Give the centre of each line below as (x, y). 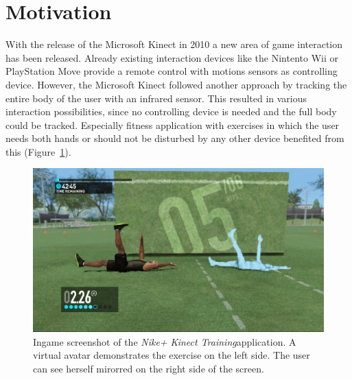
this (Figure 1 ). (38, 151)
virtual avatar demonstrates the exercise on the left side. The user (172, 355)
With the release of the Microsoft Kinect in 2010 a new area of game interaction (174, 44)
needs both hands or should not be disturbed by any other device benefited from (175, 138)
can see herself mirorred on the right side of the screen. (149, 368)
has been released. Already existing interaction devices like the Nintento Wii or (172, 57)
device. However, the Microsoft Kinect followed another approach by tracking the (176, 84)
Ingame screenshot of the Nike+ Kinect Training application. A (165, 341)
